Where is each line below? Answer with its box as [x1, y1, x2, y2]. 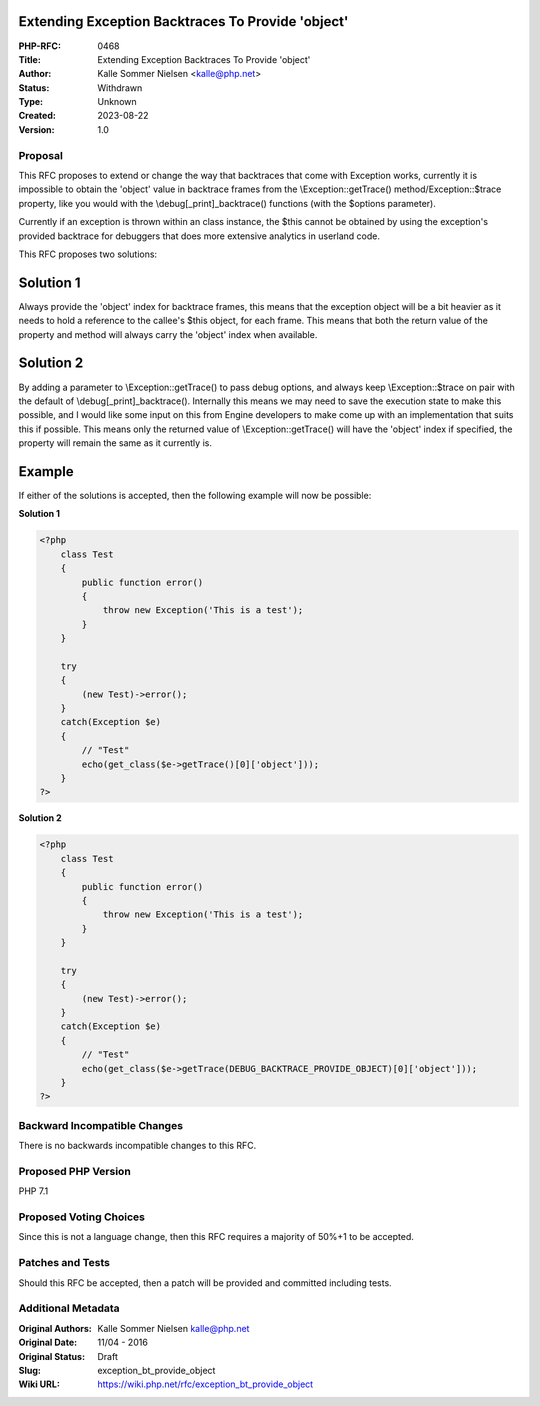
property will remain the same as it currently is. [18, 437, 212, 449]
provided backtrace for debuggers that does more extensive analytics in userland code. [18, 230, 380, 242]
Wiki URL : [18, 1378, 60, 1390]
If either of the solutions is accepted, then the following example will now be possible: [18, 490, 372, 502]
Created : [18, 110, 57, 122]
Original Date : [18, 1336, 78, 1349]
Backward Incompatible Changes [18, 1118, 184, 1132]
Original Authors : [18, 1322, 92, 1334]
